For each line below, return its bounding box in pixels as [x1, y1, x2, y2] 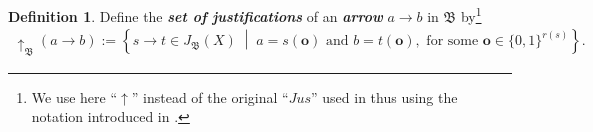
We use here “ [31, 86, 118, 107]
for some [426, 34, 479, 49]
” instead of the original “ [131, 86, 289, 107]
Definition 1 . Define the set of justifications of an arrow [8, 5, 383, 26]
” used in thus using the [311, 86, 458, 107]
